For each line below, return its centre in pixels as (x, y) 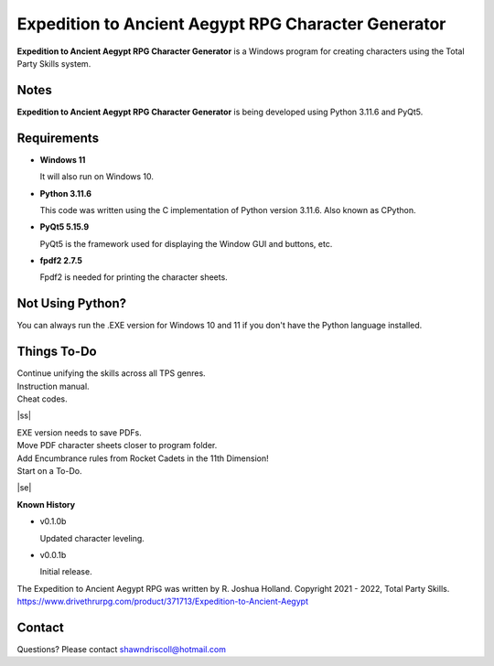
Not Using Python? (72, 303)
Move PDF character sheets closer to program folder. (117, 446)
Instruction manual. (54, 386)
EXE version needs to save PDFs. (79, 432)
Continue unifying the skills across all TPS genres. (111, 373)
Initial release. (66, 572)
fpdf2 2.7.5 (61, 261)
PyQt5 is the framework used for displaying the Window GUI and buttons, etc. (186, 243)
